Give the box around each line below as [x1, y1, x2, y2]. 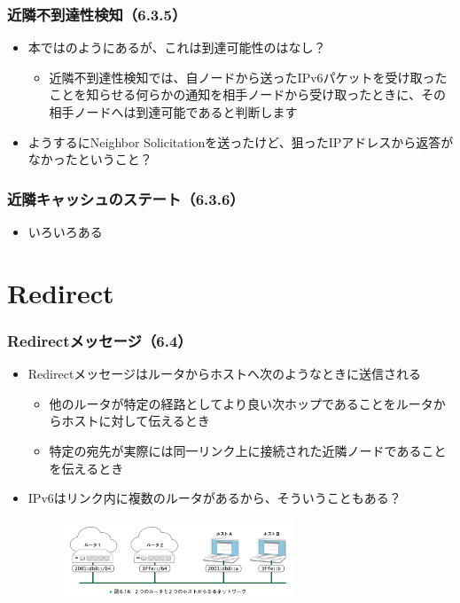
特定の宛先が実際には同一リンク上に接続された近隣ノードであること [49, 441, 447, 459]
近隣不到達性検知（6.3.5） [7, 3, 187, 25]
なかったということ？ [27, 150, 152, 168]
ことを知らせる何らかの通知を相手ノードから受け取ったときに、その [49, 85, 446, 104]
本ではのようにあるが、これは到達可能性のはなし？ [27, 38, 326, 57]
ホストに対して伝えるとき [61, 411, 210, 430]
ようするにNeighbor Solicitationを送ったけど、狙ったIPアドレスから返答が [27, 132, 454, 151]
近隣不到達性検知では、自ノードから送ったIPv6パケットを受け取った [49, 67, 448, 86]
